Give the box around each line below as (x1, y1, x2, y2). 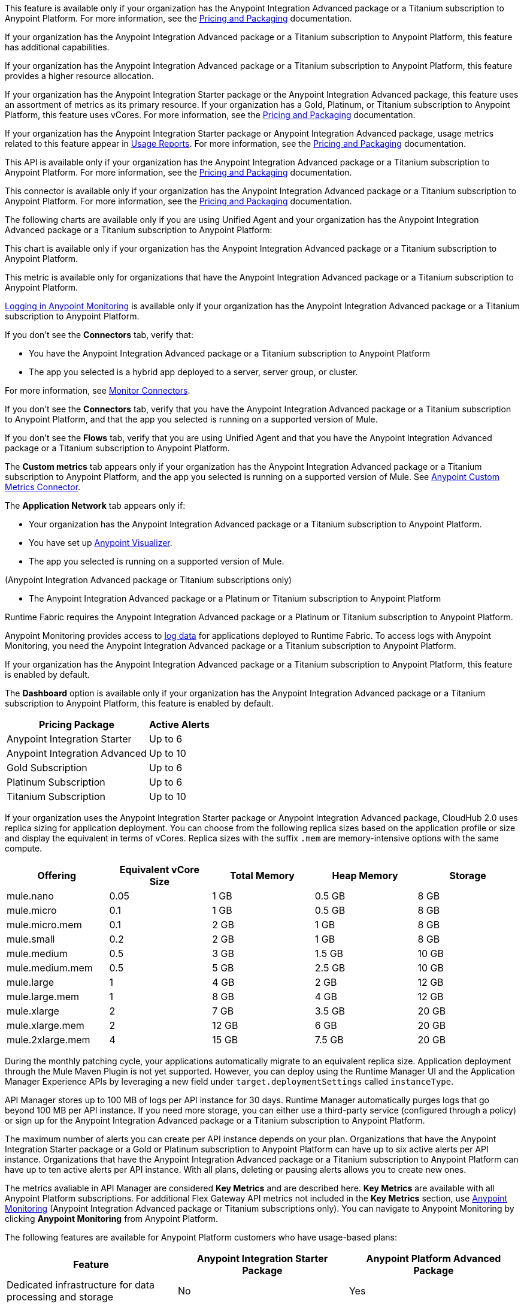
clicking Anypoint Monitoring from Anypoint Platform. (5, 1214, 219, 1224)
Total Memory (230, 870, 295, 882)
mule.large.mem (7, 991, 80, 1003)
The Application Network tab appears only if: (5, 500, 186, 511)
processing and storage (7, 1291, 114, 1303)
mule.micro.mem (7, 919, 82, 931)
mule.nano (7, 890, 54, 902)
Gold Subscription (7, 762, 87, 774)
